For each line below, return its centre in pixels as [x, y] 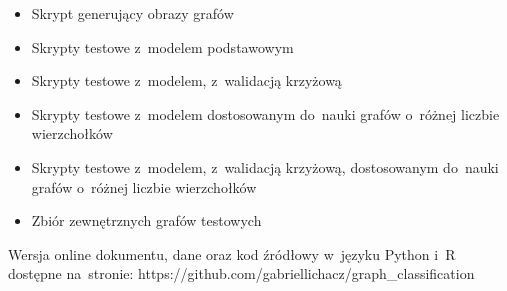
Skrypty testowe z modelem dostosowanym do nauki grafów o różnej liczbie [265, 113]
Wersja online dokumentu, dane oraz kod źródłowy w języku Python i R [232, 253]
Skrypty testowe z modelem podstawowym [162, 46]
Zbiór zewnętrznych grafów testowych [146, 220]
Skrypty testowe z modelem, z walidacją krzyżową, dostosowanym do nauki [265, 166]
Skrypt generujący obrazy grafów [132, 13]
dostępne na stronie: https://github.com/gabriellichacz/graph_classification [241, 273]
